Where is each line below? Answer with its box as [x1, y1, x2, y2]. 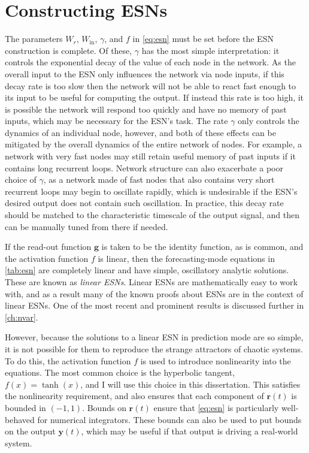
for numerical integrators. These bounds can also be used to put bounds [37, 413, 302, 425]
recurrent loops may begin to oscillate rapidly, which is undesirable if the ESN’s [5, 185, 298, 197]
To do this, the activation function [5, 354, 131, 367]
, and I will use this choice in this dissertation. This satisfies [80, 377, 301, 390]
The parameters [5, 32, 63, 45]
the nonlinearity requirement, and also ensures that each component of [5, 389, 264, 402]
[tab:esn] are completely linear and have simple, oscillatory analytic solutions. [5, 264, 289, 276]
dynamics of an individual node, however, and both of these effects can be [5, 126, 276, 138]
